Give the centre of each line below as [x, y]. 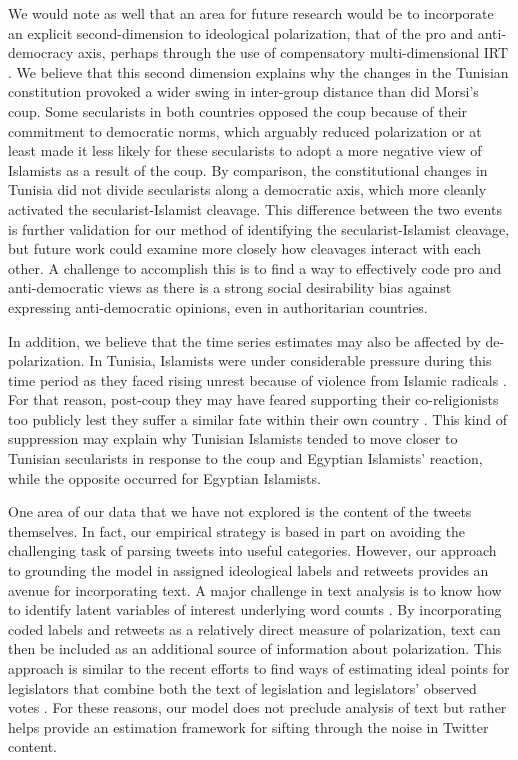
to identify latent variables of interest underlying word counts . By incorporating [255, 609]
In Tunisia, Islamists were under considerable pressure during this [290, 360]
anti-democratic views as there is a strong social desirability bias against [230, 287]
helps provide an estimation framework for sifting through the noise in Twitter [248, 726]
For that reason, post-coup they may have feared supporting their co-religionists [253, 399]
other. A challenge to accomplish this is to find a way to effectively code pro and [255, 267]
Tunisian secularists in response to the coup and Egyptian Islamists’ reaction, [245, 458]
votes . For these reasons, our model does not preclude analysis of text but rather [257, 707]
